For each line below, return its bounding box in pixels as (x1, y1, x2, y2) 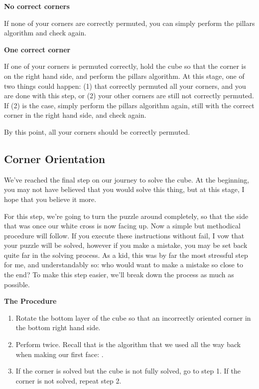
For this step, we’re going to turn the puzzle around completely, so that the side (4, 210, 249, 221)
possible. (4, 279, 30, 289)
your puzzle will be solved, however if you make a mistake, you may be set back (4, 240, 248, 250)
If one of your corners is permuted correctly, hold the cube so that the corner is (4, 61, 246, 71)
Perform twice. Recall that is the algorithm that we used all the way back (15, 339, 241, 350)
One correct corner (4, 44, 71, 54)
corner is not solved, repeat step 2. (15, 375, 122, 386)
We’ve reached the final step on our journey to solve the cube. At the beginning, (4, 174, 250, 185)
